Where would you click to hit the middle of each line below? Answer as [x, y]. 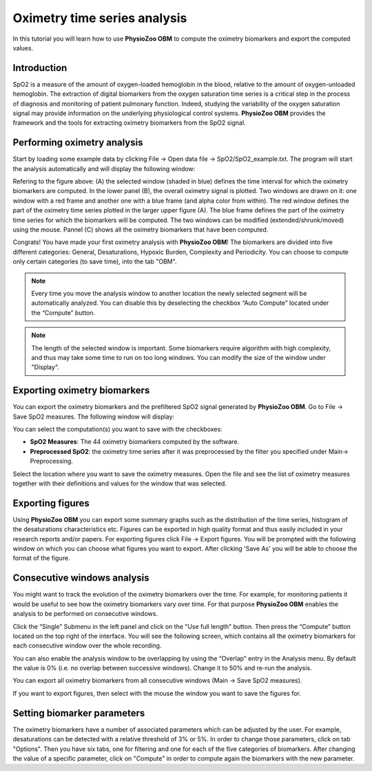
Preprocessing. [52, 461]
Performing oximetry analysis [78, 142]
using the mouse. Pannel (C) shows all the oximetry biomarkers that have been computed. [141, 230]
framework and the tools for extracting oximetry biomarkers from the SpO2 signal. [129, 123]
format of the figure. [41, 558]
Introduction [40, 68]
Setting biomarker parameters [79, 713]
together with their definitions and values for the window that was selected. [120, 483]
